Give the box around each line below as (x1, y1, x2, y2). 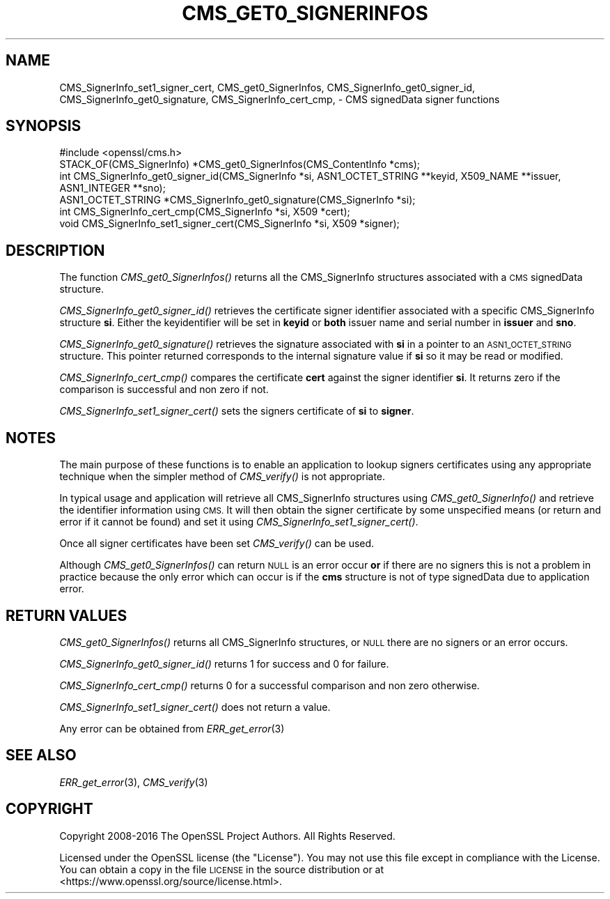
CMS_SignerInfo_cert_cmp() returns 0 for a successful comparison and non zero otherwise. (59, 679, 480, 691)
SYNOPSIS (6, 117, 81, 135)
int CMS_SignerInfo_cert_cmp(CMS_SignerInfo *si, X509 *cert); (59, 206, 350, 218)
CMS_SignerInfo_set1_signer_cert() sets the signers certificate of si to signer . (59, 405, 414, 417)
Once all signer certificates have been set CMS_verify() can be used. (59, 537, 375, 550)
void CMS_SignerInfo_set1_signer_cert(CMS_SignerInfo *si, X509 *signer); (59, 217, 400, 230)
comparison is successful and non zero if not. (59, 383, 269, 396)
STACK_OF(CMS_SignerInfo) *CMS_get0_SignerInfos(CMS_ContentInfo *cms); (59, 158, 421, 171)
